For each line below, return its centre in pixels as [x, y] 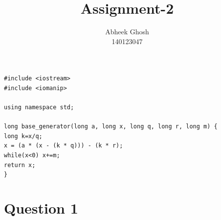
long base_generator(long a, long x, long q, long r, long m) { [111, 127]
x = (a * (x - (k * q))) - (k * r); [64, 146]
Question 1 [41, 208]
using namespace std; [39, 108]
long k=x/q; [23, 136]
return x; [20, 165]
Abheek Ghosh [127, 32]
